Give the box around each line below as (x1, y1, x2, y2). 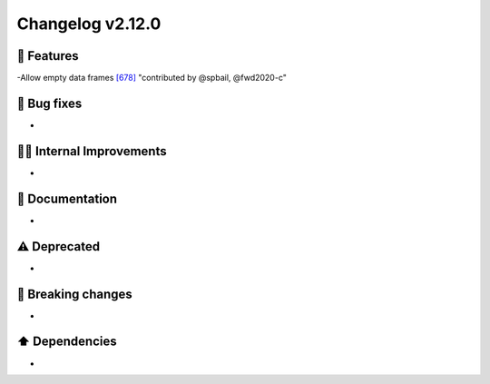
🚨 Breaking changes (16, 286, 133, 301)
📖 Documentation (16, 191, 118, 206)
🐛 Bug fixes (16, 95, 83, 111)
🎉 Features (16, 48, 79, 64)
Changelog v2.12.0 (16, 14, 162, 34)
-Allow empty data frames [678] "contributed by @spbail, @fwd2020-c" (16, 73, 288, 84)
